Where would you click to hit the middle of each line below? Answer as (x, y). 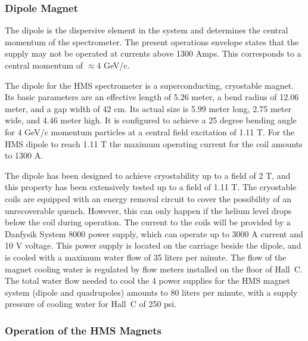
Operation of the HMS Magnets (83, 330)
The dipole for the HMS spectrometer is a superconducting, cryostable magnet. (150, 85)
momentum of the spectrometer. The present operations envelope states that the (152, 41)
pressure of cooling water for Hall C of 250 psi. (91, 304)
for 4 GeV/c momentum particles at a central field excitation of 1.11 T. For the (150, 131)
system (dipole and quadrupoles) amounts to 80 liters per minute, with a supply (151, 292)
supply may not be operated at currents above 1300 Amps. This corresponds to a (153, 53)
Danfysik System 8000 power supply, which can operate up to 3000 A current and (154, 233)
